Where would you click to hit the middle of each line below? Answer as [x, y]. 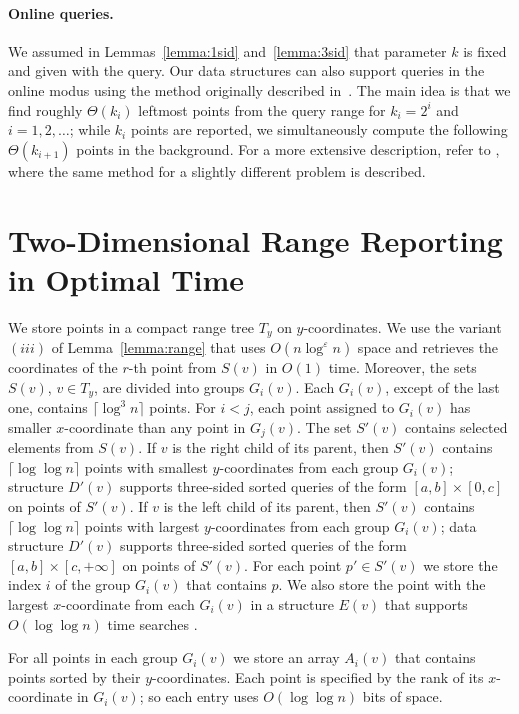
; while [90, 129]
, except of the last [442, 386]
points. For [182, 407]
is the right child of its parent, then [280, 447]
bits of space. [402, 696]
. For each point [293, 564]
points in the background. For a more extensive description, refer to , [288, 148]
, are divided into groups [169, 386]
